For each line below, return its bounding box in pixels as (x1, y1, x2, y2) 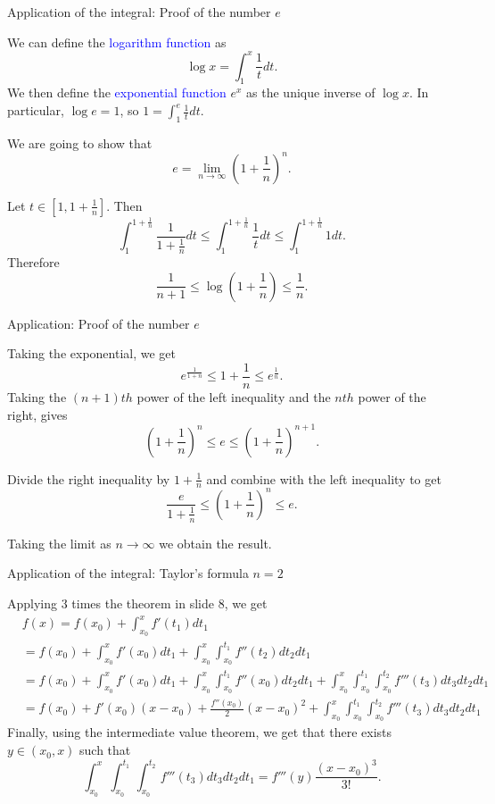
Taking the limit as (7, 533, 111, 552)
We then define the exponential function (7, 83, 227, 102)
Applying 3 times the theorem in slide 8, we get (7, 593, 268, 612)
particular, (7, 101, 64, 120)
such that (79, 741, 131, 759)
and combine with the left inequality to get (206, 469, 441, 488)
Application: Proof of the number (7, 314, 190, 332)
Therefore (7, 253, 60, 272)
